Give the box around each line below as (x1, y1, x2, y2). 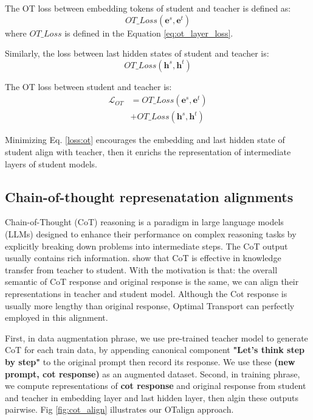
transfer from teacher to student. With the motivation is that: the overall (5, 263, 278, 276)
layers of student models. (5, 157, 97, 170)
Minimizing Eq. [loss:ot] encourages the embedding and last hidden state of (5, 133, 285, 146)
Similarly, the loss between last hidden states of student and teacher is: (5, 47, 269, 60)
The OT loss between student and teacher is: (5, 80, 172, 93)
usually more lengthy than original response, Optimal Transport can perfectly (5, 299, 295, 312)
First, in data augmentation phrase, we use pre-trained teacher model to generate (5, 331, 308, 344)
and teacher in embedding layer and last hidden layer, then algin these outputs (5, 391, 298, 404)
